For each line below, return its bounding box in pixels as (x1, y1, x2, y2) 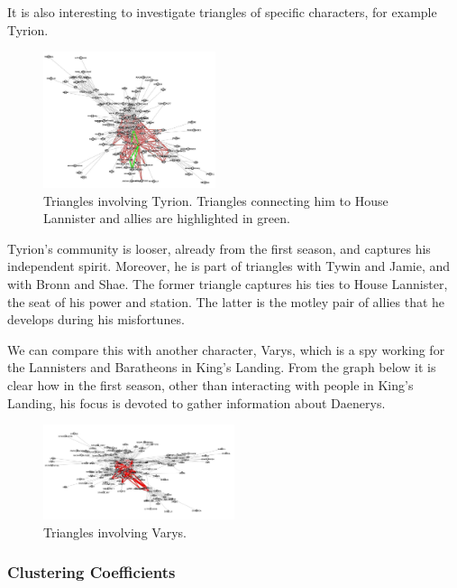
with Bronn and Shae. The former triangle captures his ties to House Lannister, (7, 275, 448, 294)
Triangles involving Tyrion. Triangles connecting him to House (43, 191, 388, 210)
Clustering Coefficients (7, 561, 176, 583)
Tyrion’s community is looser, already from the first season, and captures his (7, 238, 431, 257)
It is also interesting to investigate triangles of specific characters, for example (7, 3, 437, 21)
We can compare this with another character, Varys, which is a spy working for (7, 340, 445, 359)
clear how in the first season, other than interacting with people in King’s (7, 376, 414, 395)
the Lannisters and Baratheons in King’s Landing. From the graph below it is (7, 358, 436, 377)
